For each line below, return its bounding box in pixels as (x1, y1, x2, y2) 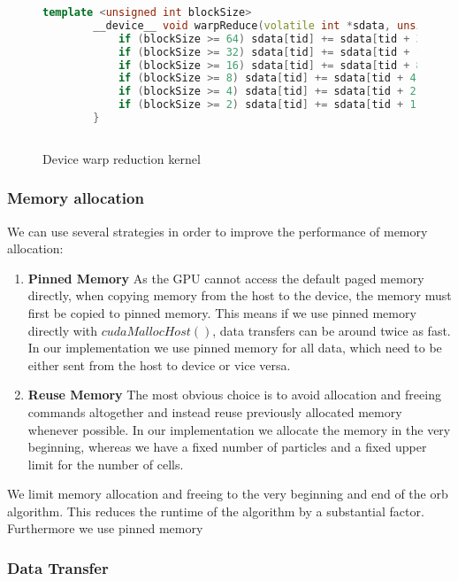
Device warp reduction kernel (42, 149, 201, 167)
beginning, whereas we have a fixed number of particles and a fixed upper (27, 438, 427, 456)
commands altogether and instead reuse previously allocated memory (27, 402, 402, 421)
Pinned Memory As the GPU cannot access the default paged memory (27, 268, 424, 287)
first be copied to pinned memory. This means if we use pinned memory (27, 303, 416, 321)
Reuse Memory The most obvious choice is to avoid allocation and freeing (27, 385, 441, 404)
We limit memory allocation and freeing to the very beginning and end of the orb (7, 484, 448, 503)
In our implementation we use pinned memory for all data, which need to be (27, 338, 442, 357)
